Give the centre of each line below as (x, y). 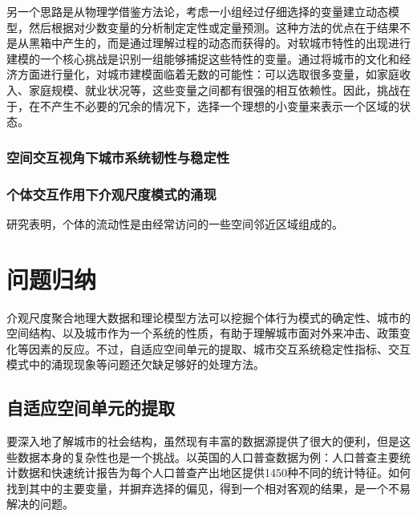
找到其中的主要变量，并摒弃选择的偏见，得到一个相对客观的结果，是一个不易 (208, 488)
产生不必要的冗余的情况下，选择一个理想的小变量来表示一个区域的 (225, 105)
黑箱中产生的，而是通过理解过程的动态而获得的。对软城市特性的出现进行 (219, 43)
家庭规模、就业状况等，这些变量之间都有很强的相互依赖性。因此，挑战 (214, 89)
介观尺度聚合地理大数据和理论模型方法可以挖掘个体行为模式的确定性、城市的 (208, 317)
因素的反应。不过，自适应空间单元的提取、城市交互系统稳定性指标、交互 (219, 348)
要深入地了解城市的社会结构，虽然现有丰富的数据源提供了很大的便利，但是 (203, 441)
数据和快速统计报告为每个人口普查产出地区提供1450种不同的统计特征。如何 (214, 473)
